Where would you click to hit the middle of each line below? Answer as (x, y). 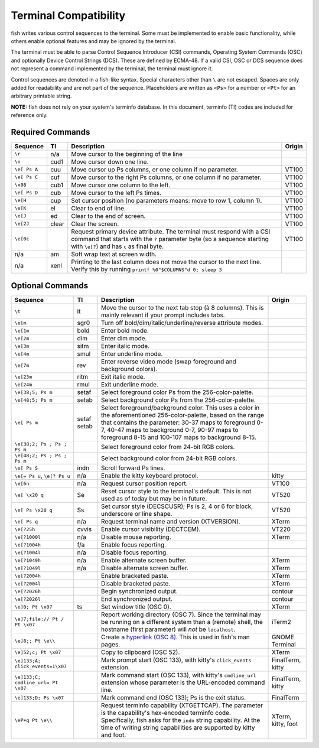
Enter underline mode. (132, 354)
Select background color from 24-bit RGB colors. (169, 458)
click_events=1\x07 (41, 667)
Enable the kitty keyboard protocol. (149, 476)
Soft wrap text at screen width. (114, 254)
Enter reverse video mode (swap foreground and (168, 362)
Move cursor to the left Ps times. (116, 193)
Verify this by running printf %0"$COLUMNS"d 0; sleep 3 (147, 269)
